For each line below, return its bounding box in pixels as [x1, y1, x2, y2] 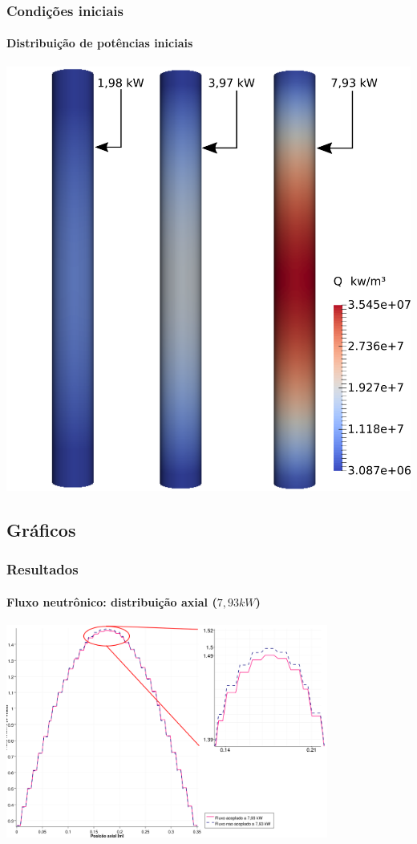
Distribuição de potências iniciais [6, 34, 193, 51]
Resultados [6, 559, 79, 579]
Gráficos [6, 517, 76, 542]
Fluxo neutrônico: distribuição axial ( [6, 593, 217, 610]
